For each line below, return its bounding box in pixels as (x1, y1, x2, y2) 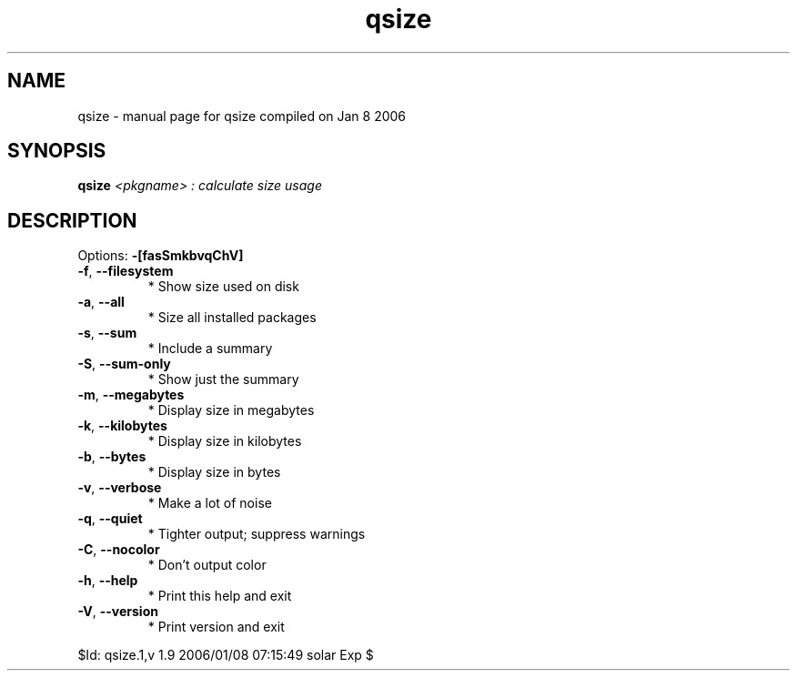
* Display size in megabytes (147, 402, 315, 419)
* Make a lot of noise (147, 495, 272, 511)
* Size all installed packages (147, 309, 317, 326)
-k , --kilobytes (77, 418, 167, 434)
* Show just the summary (147, 371, 299, 388)
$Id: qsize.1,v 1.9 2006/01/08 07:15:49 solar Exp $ (77, 647, 374, 663)
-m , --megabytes (77, 387, 185, 403)
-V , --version (77, 603, 158, 620)
